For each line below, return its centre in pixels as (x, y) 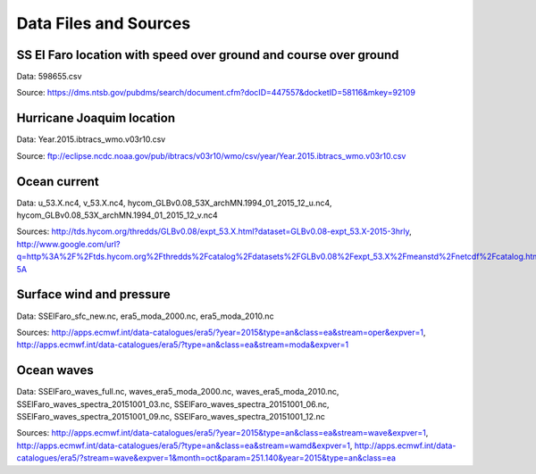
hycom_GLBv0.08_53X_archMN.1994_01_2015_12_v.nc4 (117, 215)
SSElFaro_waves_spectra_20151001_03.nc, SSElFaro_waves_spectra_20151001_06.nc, (173, 404)
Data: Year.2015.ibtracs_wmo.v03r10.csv (91, 139)
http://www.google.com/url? (68, 244)
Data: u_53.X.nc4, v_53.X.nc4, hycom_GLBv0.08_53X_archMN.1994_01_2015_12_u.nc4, (174, 203)
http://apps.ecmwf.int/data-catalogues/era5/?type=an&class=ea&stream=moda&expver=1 (183, 345)
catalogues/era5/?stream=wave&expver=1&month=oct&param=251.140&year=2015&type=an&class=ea (206, 458)
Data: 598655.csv (49, 77)
